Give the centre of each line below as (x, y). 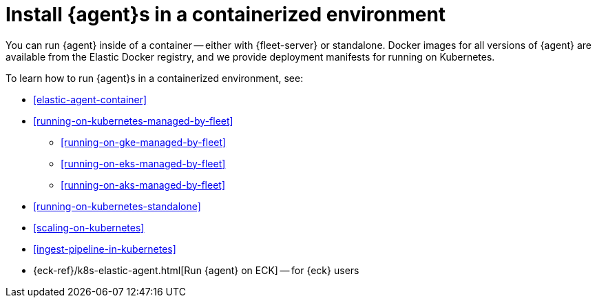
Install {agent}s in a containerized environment (226, 14)
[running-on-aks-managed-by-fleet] (143, 185)
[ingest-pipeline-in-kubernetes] (105, 249)
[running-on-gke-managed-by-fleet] (144, 142)
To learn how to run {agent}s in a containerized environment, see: (155, 78)
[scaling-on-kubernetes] (89, 227)
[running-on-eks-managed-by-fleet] (143, 163)
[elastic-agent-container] (90, 99)
